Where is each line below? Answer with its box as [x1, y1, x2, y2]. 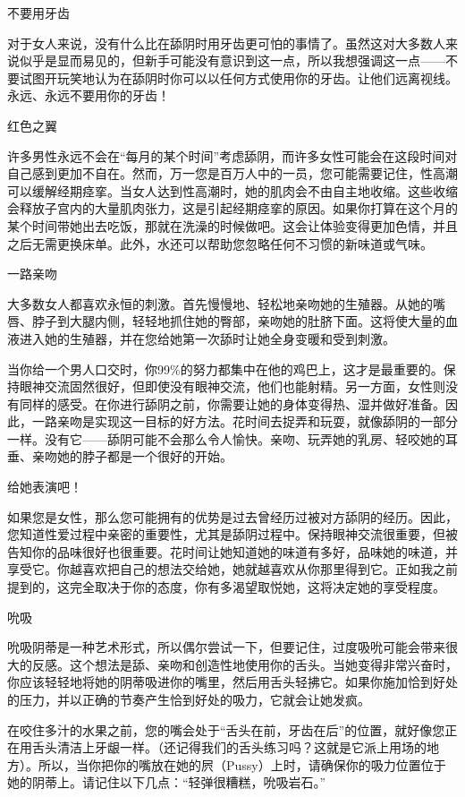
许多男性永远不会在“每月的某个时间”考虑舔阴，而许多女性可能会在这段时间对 [7, 146, 458, 165]
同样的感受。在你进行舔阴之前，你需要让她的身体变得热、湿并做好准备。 [19, 394, 445, 413]
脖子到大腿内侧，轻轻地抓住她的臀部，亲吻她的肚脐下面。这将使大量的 [31, 312, 445, 330]
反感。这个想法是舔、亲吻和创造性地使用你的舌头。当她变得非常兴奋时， [31, 655, 458, 673]
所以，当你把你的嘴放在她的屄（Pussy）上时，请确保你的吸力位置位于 [38, 755, 446, 774]
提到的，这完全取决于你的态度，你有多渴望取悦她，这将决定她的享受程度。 [7, 578, 445, 596]
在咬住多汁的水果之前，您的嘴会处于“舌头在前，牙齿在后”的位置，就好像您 [7, 720, 445, 739]
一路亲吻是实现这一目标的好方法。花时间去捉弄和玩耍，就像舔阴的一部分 [31, 412, 458, 431]
